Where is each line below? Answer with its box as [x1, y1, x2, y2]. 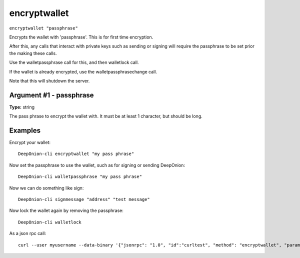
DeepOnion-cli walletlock [18, 219, 82, 225]
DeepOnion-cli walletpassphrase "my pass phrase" [18, 174, 142, 179]
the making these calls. [9, 50, 57, 56]
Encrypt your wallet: [9, 139, 51, 145]
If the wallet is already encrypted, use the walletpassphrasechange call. [9, 68, 157, 74]
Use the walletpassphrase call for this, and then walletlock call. [9, 59, 139, 65]
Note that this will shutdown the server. [9, 77, 90, 83]
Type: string [9, 104, 35, 110]
